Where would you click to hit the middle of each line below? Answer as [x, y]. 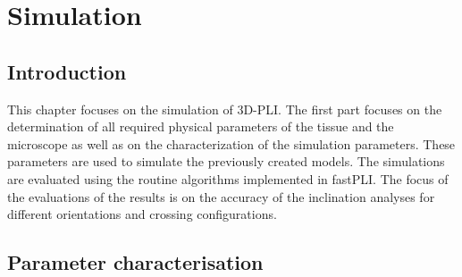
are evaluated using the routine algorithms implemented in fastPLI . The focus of [228, 178]
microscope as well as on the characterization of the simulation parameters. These [231, 143]
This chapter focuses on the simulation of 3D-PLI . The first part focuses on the [225, 109]
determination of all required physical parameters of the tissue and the [201, 126]
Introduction [67, 71]
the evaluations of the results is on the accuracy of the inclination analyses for [221, 196]
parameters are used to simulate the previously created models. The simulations [226, 161]
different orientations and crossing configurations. [142, 214]
